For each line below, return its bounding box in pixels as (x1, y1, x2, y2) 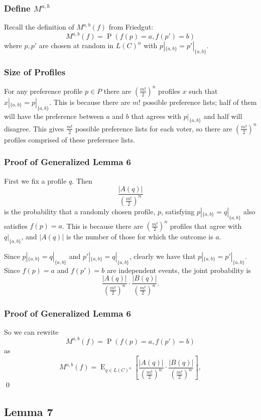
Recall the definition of (4, 22, 74, 32)
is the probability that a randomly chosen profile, (4, 206, 156, 216)
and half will (203, 110, 242, 121)
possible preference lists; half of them (143, 96, 257, 107)
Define (4, 2, 31, 14)
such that (189, 85, 218, 96)
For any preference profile (4, 85, 83, 96)
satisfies (4, 220, 28, 231)
